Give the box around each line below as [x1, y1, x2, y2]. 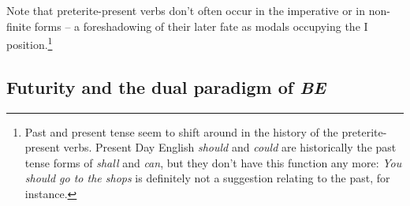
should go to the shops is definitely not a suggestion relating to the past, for [24, 170, 390, 186]
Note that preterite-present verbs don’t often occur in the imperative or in [6, 2, 366, 18]
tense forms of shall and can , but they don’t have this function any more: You [24, 154, 402, 170]
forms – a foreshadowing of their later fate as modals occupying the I [34, 17, 368, 34]
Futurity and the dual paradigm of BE [6, 74, 326, 99]
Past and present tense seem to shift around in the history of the [24, 123, 338, 140]
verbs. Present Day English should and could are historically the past [63, 139, 397, 155]
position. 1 [6, 34, 53, 52]
